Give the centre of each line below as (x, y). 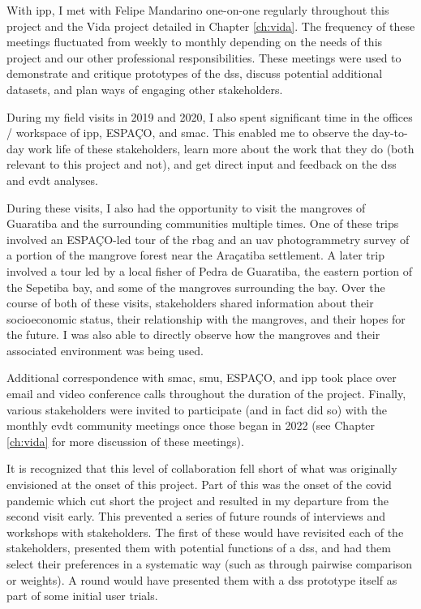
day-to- (390, 133)
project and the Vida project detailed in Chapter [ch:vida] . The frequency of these (211, 26)
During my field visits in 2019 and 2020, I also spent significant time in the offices (210, 116)
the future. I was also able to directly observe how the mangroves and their (193, 335)
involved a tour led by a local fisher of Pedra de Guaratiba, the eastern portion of (210, 270)
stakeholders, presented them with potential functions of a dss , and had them (199, 548)
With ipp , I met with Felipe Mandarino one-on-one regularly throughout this (198, 10)
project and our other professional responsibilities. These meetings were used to (204, 57)
